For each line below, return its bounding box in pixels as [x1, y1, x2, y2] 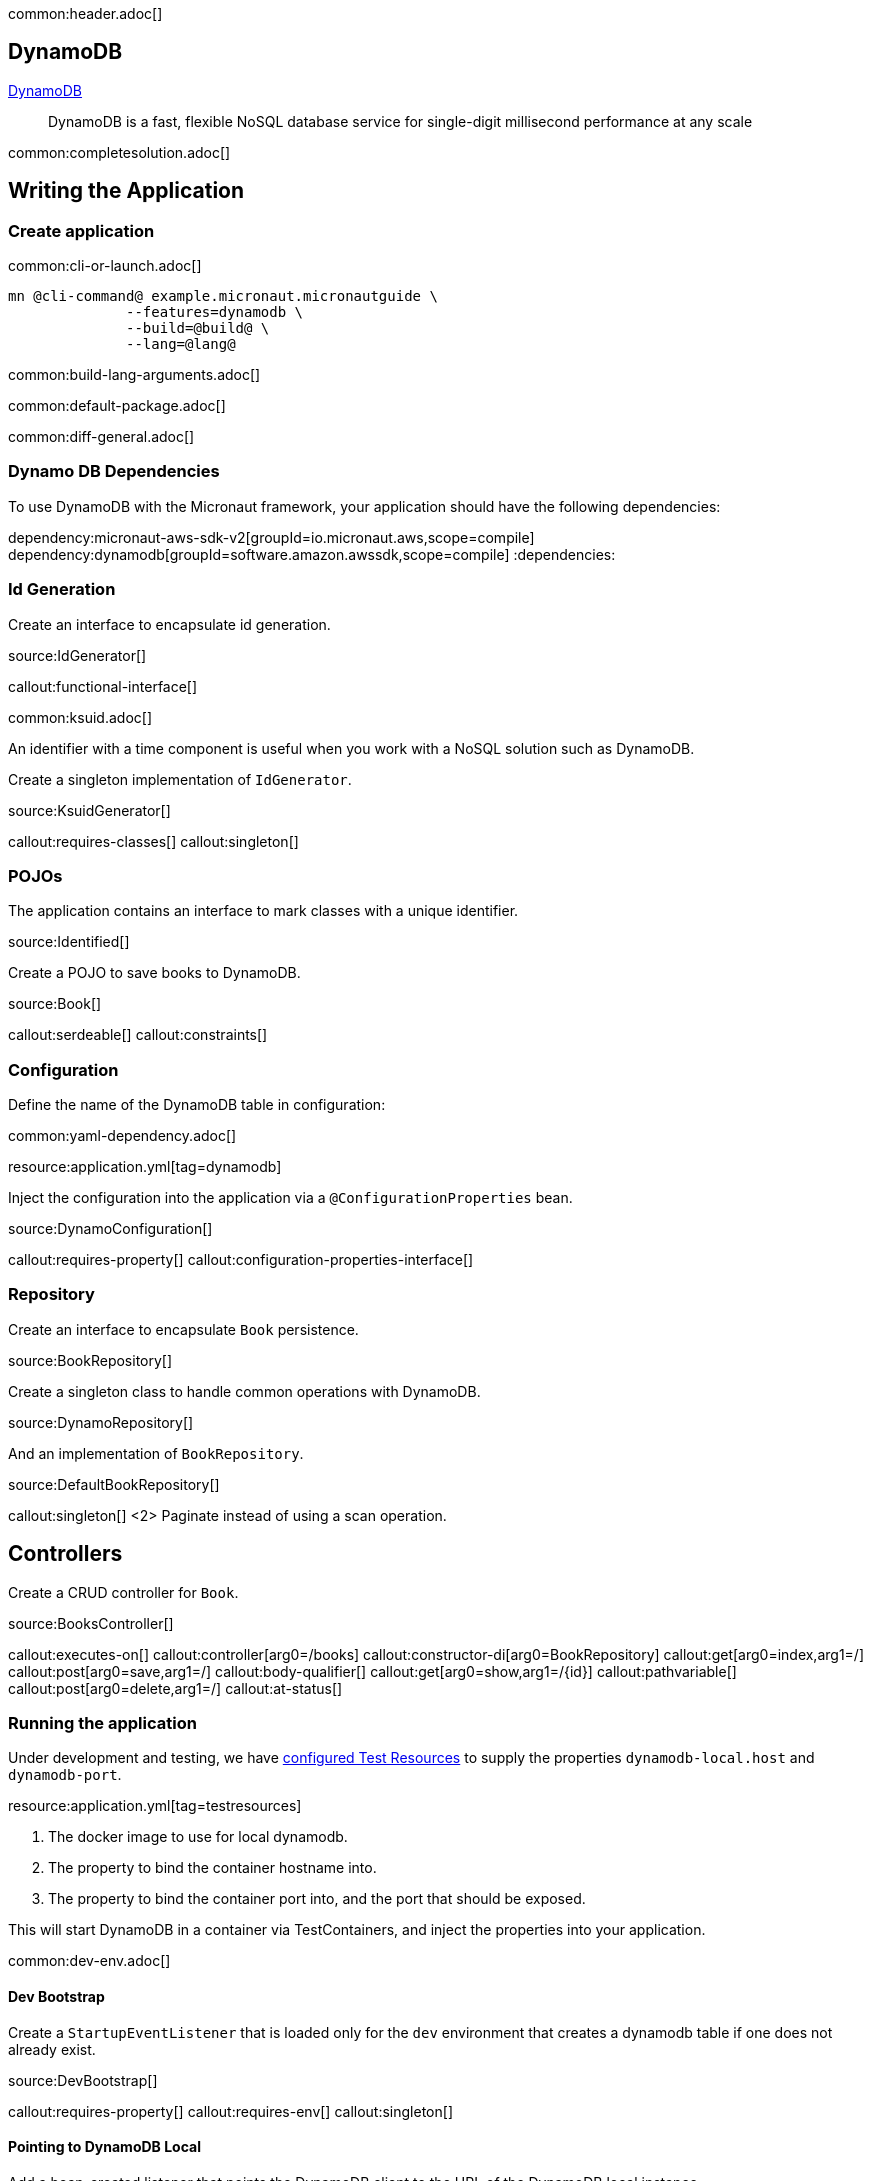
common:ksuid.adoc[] [8, 708, 153, 726]
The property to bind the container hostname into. [48, 1859, 377, 1877]
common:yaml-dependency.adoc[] [8, 1127, 237, 1145]
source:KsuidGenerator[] [8, 801, 171, 819]
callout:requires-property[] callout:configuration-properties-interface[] [8, 1251, 474, 1269]
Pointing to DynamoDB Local [8, 2138, 201, 2156]
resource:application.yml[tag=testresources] [8, 1797, 302, 1815]
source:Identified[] [8, 933, 130, 951]
